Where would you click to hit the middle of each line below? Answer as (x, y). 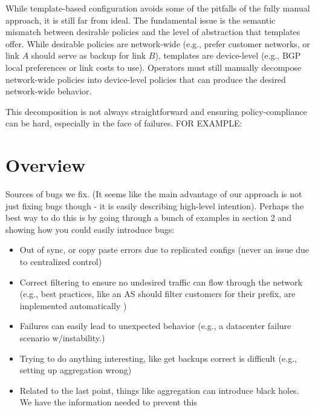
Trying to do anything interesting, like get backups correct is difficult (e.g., (158, 358)
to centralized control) (61, 262)
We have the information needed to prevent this (108, 402)
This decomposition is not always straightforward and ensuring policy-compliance (156, 111)
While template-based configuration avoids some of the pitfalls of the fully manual (158, 8)
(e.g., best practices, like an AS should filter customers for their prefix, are (157, 294)
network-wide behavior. (49, 91)
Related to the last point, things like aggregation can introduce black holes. (159, 390)
